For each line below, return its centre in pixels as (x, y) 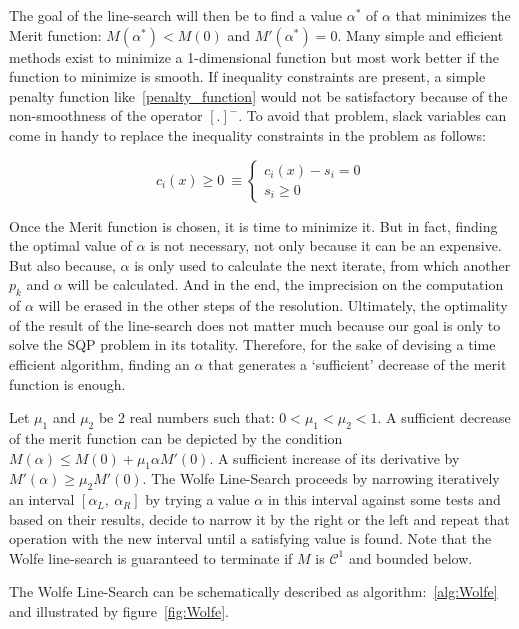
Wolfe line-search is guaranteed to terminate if (151, 557)
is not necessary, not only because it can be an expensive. (326, 245)
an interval (42, 499)
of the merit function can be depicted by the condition (176, 437)
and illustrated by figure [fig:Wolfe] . (119, 611)
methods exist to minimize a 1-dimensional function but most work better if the (254, 56)
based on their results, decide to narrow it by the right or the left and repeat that (259, 518)
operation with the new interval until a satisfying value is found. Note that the (250, 538)
